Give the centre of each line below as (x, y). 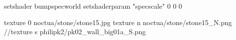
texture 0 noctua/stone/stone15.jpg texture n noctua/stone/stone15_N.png (118, 22)
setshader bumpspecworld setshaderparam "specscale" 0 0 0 (93, 6)
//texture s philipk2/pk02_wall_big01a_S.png (75, 32)
